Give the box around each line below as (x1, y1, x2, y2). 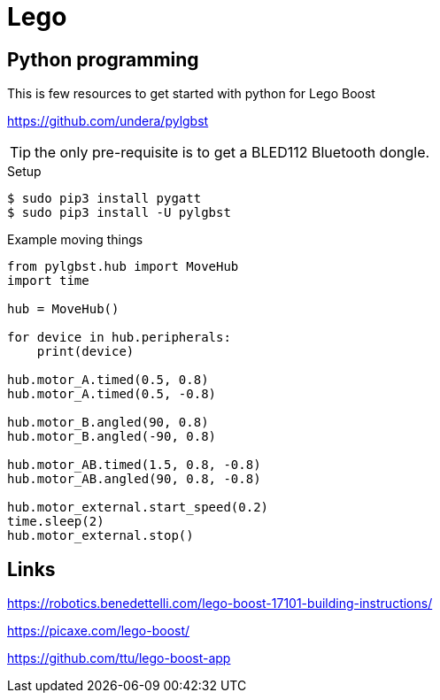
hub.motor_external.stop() (7, 528, 194, 543)
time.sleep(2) (7, 514, 104, 529)
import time (7, 273, 89, 288)
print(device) (36, 344, 135, 359)
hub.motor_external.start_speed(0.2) (7, 500, 269, 515)
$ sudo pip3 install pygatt (7, 191, 202, 206)
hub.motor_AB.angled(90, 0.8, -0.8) (7, 472, 261, 487)
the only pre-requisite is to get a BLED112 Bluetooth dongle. (35, 143, 430, 162)
